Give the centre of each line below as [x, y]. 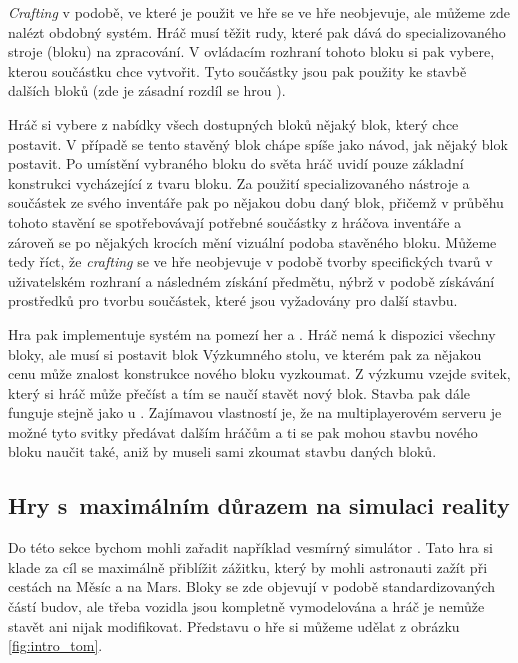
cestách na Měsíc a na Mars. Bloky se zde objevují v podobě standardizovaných [252, 586]
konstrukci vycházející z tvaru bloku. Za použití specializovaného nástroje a [239, 182]
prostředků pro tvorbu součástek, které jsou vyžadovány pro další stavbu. [233, 300]
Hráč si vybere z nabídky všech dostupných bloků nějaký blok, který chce [233, 123]
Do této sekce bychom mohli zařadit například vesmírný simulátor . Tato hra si [250, 547]
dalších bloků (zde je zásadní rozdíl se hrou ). [147, 90]
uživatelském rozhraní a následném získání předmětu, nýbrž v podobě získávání [251, 280]
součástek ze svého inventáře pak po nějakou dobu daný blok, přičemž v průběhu [256, 202]
